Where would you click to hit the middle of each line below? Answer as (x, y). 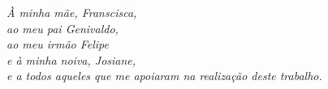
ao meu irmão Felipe (58, 44)
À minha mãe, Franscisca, (72, 12)
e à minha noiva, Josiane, (71, 59)
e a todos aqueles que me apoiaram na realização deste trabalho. (164, 76)
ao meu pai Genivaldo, (63, 28)
